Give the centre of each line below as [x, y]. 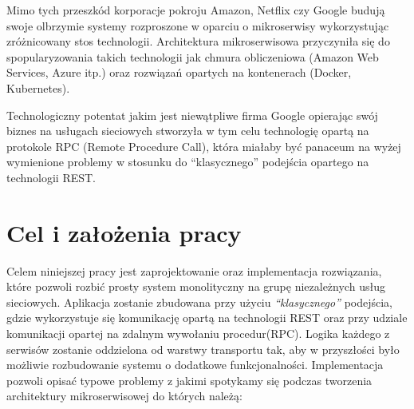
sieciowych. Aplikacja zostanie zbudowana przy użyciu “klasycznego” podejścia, [200, 302]
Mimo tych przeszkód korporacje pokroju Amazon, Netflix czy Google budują [196, 10]
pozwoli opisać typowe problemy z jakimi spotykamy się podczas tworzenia [189, 380]
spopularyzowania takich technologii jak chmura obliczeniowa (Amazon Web [193, 56]
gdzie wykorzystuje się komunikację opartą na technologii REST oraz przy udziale [207, 318]
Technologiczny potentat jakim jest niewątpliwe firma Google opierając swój [192, 115]
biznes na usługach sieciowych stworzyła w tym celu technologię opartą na [188, 131]
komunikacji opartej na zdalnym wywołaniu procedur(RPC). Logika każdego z [198, 334]
